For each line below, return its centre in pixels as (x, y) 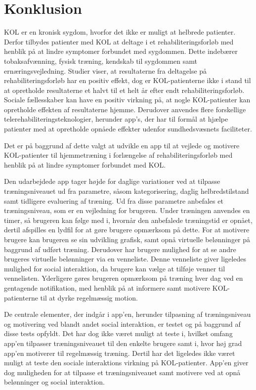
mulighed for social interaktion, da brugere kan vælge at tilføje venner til (115, 268)
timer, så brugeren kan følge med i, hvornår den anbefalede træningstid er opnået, (128, 220)
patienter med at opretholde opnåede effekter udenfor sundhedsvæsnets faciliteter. (128, 129)
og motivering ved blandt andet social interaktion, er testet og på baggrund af (122, 324)
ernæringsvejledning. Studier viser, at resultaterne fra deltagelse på (106, 70)
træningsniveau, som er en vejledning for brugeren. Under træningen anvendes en (127, 210)
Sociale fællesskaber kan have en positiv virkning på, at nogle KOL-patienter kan (127, 100)
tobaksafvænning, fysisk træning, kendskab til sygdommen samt (101, 61)
